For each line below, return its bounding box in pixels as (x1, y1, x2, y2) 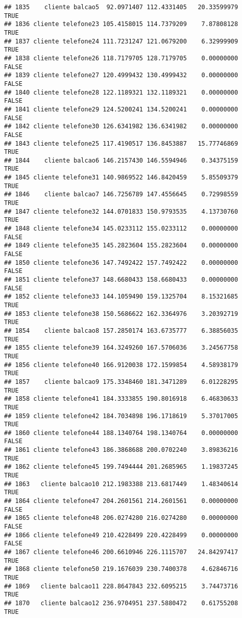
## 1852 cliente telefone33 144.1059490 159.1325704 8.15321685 (4, 293, 238, 301)
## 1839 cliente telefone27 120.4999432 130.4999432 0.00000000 (4, 72, 238, 79)
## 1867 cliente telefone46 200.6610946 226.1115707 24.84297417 (4, 548, 238, 556)
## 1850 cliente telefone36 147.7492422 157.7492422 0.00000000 (4, 259, 238, 266)
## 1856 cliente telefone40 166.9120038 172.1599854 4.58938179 (4, 361, 238, 369)
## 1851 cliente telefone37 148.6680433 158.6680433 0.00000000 (4, 276, 238, 283)
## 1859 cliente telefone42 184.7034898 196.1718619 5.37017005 (4, 412, 238, 420)
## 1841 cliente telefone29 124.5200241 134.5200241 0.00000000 (4, 105, 238, 113)
